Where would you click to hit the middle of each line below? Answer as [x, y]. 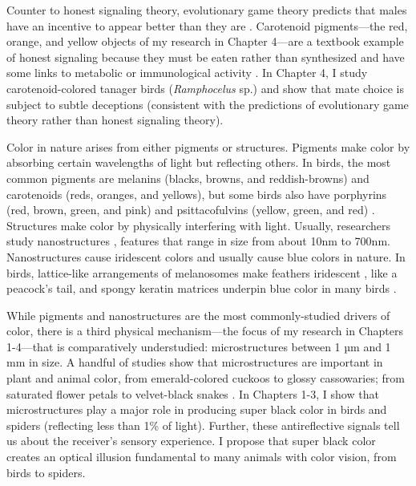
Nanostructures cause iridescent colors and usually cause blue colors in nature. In [206, 256]
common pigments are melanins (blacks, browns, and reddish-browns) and [188, 178]
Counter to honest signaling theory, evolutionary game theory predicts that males [207, 10]
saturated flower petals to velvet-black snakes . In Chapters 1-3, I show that [193, 393]
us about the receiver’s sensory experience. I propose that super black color [191, 441]
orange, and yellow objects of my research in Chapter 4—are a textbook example [205, 41]
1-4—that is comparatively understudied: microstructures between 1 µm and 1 [199, 346]
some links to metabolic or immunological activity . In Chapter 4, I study [187, 73]
